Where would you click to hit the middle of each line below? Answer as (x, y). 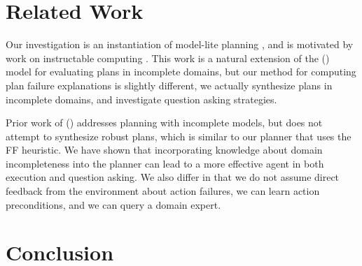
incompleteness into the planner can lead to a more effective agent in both (165, 163)
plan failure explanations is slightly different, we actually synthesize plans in (169, 85)
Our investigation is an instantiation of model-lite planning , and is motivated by (180, 44)
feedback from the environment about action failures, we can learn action (163, 191)
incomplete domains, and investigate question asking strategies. (141, 99)
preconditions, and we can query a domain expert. (113, 204)
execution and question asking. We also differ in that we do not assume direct (173, 177)
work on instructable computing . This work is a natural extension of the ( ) (168, 58)
